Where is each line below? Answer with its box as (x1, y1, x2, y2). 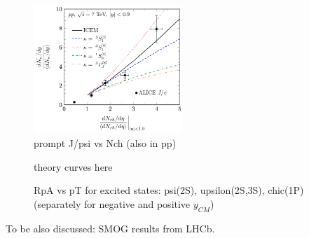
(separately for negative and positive (34, 196, 191, 211)
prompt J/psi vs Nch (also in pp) (34, 136, 177, 150)
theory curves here (34, 159, 113, 174)
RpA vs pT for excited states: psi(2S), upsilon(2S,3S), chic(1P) (34, 183, 304, 197)
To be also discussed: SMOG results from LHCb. (6, 220, 215, 235)
